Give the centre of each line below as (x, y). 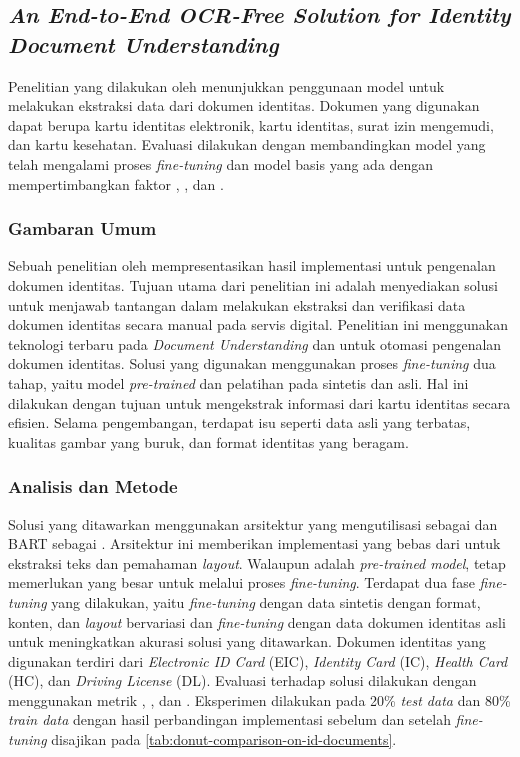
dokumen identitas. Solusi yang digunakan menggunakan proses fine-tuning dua (252, 363)
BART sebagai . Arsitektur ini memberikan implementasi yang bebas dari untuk (254, 543)
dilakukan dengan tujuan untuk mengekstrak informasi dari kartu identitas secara (259, 402)
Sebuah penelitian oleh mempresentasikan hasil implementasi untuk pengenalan (252, 265)
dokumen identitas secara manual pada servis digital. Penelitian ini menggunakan (258, 324)
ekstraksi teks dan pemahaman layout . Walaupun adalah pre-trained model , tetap (257, 562)
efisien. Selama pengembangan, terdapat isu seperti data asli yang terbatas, (239, 422)
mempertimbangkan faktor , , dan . (116, 183)
